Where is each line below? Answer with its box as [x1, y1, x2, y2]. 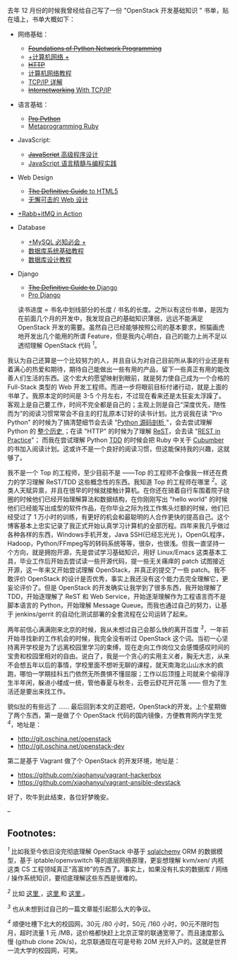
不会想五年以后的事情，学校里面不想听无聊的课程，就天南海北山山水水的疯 [7, 660, 224, 669]
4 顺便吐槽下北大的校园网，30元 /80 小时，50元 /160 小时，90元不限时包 [7, 919, 220, 928]
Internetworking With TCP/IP [28, 86, 111, 94]
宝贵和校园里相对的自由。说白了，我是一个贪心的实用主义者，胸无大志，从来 [7, 651, 230, 660]
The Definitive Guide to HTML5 [28, 187, 119, 195]
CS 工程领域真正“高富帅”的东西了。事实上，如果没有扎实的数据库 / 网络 [20, 865, 229, 873]
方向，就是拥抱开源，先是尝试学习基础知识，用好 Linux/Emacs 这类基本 [13, 548, 221, 557]
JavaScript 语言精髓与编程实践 [28, 159, 117, 168]
